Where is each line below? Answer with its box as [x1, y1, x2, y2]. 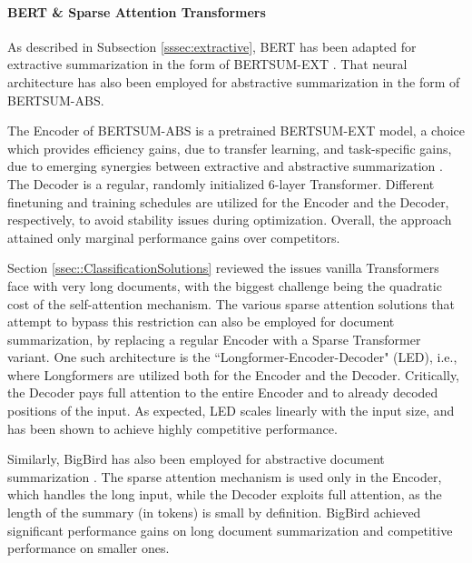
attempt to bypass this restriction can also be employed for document [7, 312, 395, 331]
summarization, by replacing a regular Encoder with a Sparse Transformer [7, 329, 421, 348]
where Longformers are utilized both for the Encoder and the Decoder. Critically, [7, 365, 460, 384]
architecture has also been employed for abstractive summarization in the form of [7, 72, 460, 91]
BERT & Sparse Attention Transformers [7, 2, 266, 21]
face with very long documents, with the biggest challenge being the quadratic [7, 276, 442, 295]
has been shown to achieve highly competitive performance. [7, 418, 338, 437]
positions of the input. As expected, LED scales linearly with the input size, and [7, 401, 455, 420]
